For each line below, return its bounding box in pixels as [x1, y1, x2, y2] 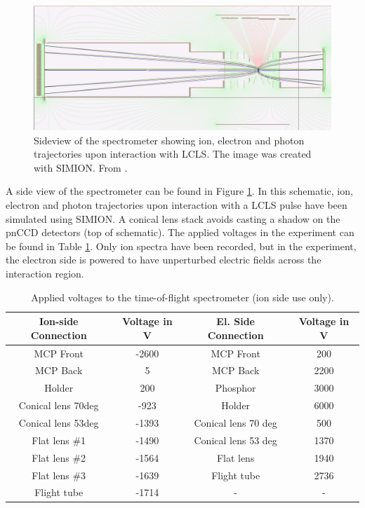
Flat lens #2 [32, 450, 86, 465]
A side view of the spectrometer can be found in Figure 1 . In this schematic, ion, [6, 184, 353, 198]
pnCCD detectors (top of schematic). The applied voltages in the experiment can [6, 225, 354, 240]
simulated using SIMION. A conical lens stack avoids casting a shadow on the [6, 211, 340, 226]
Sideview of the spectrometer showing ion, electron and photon [34, 132, 305, 147]
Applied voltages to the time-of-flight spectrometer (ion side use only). [31, 289, 334, 304]
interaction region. [6, 266, 84, 280]
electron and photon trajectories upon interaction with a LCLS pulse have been [6, 198, 347, 212]
